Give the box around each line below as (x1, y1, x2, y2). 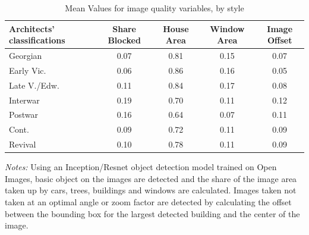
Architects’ (9, 22, 55, 35)
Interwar (9, 93, 40, 106)
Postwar (9, 108, 38, 121)
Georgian (9, 49, 42, 62)
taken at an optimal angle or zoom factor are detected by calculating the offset (5, 195, 292, 208)
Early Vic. (9, 64, 46, 76)
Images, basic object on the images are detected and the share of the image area (5, 172, 297, 184)
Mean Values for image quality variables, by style (65, 2, 244, 14)
